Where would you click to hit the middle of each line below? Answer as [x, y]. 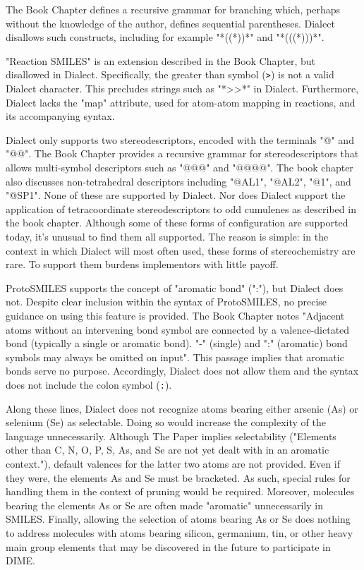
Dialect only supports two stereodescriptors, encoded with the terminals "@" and [180, 139]
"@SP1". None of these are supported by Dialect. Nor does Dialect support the [176, 195]
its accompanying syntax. [60, 116]
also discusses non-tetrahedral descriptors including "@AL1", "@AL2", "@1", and [178, 181]
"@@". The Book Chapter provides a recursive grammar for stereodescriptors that [182, 153]
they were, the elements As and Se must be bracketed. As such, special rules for [178, 477]
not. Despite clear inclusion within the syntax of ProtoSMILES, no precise [166, 302]
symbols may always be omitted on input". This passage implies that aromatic [175, 357]
